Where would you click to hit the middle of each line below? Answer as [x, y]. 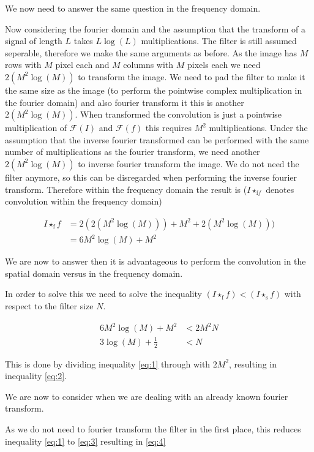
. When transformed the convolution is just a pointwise [178, 114]
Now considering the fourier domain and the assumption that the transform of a [155, 28]
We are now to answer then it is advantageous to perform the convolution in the [155, 261]
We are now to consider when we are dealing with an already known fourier [147, 396]
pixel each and [82, 65]
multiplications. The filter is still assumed [219, 41]
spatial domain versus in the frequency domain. [94, 273]
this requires [168, 128]
